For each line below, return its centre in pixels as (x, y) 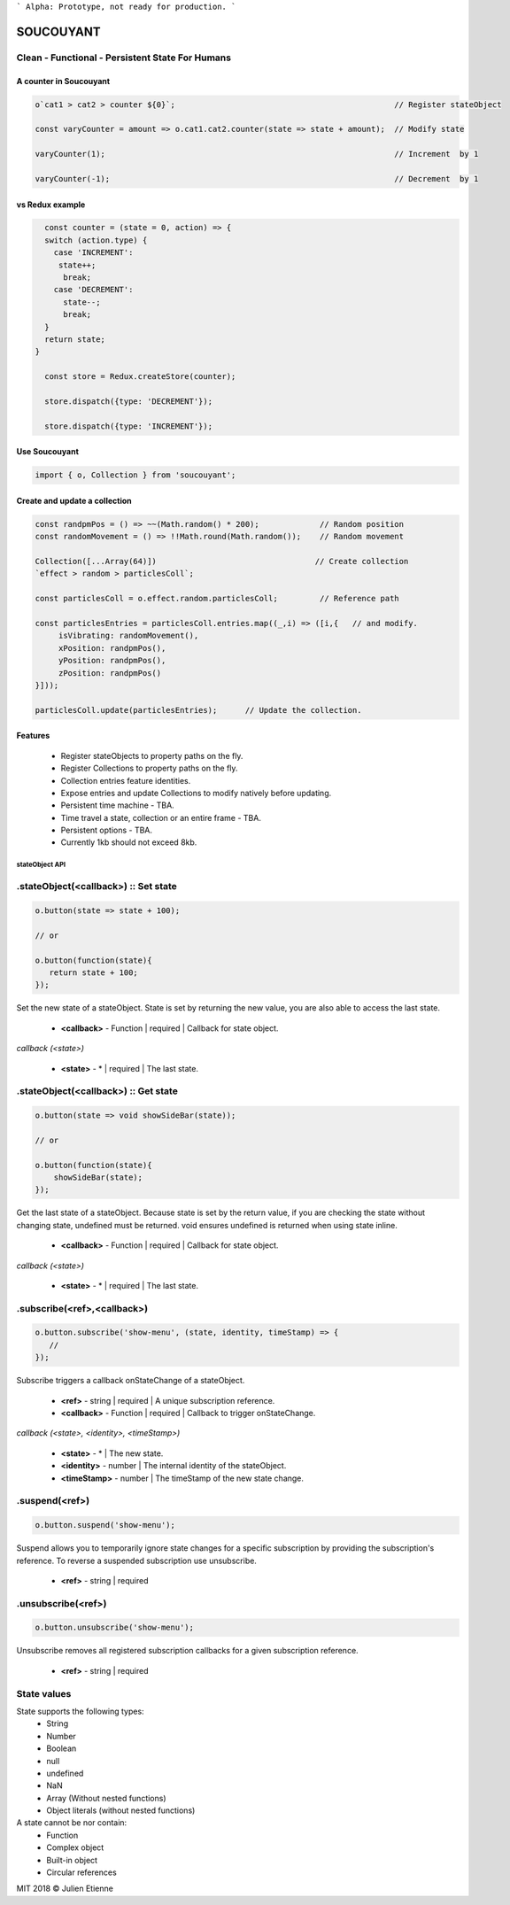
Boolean (62, 1748)
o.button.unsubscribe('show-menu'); (115, 1628)
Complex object (75, 1847)
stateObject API (41, 865)
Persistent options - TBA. (107, 830)
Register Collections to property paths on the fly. (149, 768)
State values (44, 1693)
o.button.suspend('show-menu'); (105, 1525)
